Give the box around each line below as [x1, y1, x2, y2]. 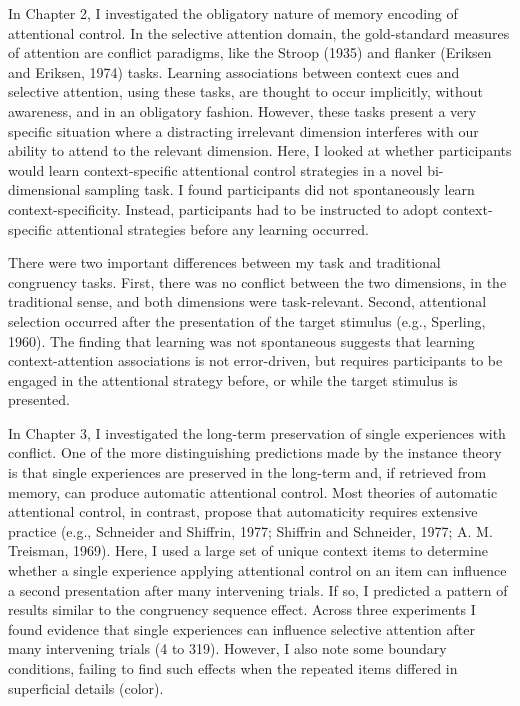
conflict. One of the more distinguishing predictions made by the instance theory [8, 442, 502, 463]
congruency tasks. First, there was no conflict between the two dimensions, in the [8, 271, 507, 292]
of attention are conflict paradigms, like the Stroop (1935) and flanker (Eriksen [8, 42, 492, 63]
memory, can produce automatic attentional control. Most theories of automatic [8, 481, 498, 502]
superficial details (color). [8, 677, 164, 698]
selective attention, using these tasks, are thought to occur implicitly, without [8, 81, 483, 102]
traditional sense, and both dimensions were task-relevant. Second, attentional [8, 291, 487, 312]
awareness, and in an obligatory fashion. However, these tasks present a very [8, 100, 477, 121]
